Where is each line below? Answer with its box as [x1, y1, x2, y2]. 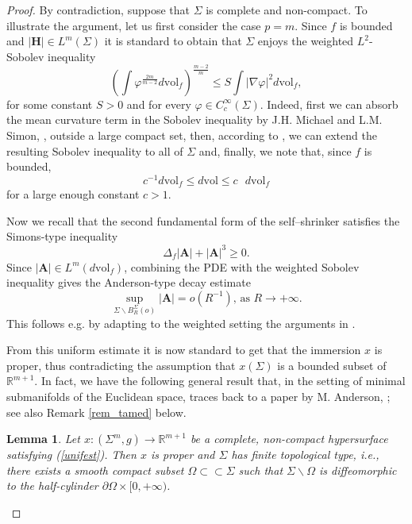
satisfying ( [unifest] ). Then [6, 446, 137, 463]
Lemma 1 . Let [6, 430, 80, 447]
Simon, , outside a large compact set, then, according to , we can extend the [6, 126, 377, 143]
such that [238, 461, 283, 478]
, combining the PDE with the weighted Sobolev [124, 258, 360, 275]
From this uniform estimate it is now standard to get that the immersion [6, 341, 361, 358]
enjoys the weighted [257, 33, 354, 49]
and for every [126, 95, 191, 112]
